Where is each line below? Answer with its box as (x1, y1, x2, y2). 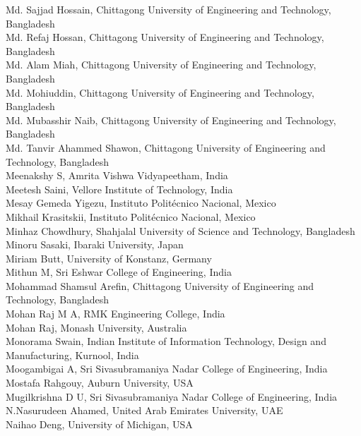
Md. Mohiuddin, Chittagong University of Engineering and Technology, (6, 85, 314, 99)
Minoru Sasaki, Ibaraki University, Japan (6, 237, 184, 252)
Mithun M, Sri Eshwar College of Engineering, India (6, 265, 232, 279)
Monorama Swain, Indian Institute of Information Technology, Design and (6, 334, 326, 349)
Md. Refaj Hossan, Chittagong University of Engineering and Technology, (6, 30, 324, 44)
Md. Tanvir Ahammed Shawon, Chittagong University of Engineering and (6, 140, 326, 155)
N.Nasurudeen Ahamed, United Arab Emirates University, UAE (6, 403, 283, 418)
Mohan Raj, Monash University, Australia (6, 320, 187, 334)
